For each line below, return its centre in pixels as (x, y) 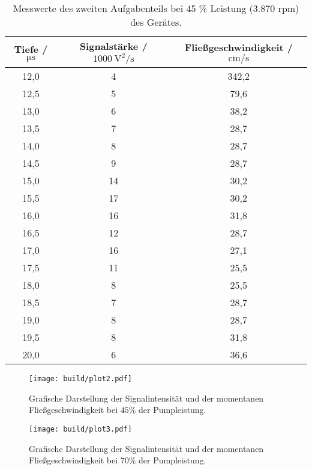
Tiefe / (31, 49)
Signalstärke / (113, 46)
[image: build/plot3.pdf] (80, 429)
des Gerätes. (156, 22)
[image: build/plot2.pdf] (80, 379)
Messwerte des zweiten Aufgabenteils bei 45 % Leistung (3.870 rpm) (156, 8)
